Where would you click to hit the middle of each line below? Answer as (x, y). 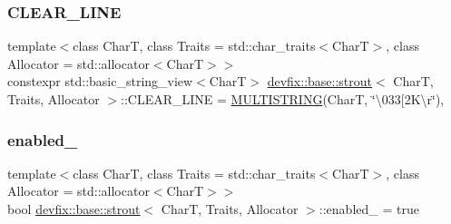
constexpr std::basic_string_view (100, 81)
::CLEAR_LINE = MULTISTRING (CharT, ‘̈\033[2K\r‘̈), (283, 99)
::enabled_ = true (369, 209)
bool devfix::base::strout (74, 209)
